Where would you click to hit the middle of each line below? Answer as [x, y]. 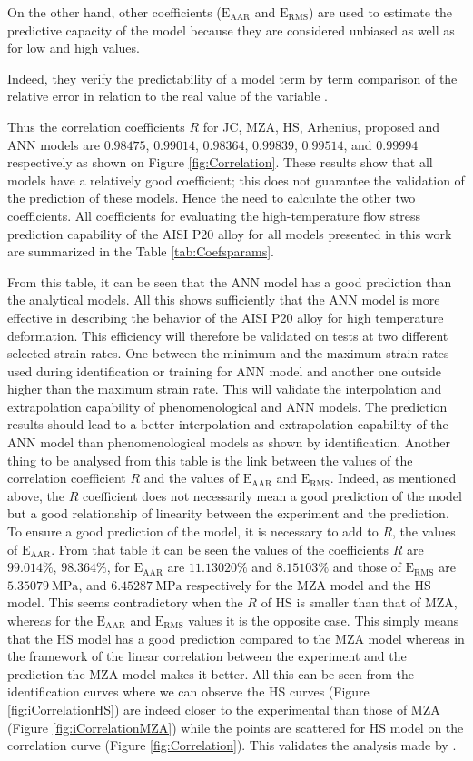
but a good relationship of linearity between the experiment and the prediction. [228, 513]
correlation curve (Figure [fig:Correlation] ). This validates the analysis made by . [232, 745]
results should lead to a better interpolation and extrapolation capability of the [228, 424]
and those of [367, 567]
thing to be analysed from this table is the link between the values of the [210, 460]
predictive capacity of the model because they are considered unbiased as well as [231, 30]
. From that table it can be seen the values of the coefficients [220, 549]
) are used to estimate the [380, 12]
